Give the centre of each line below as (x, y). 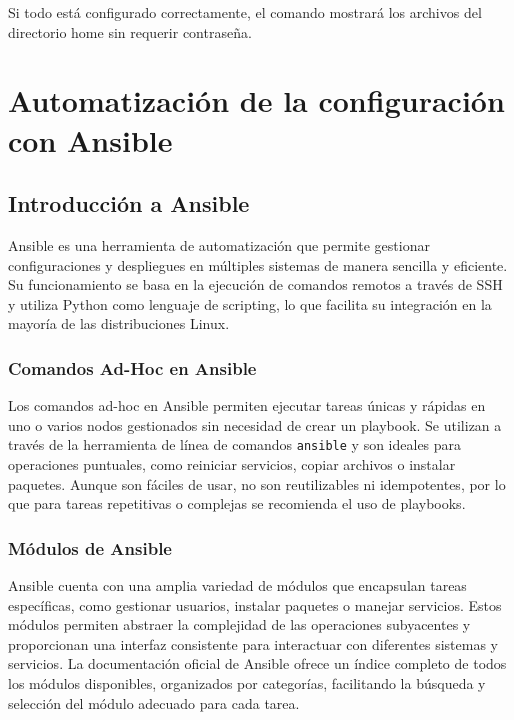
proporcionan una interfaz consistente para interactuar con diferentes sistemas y (253, 643)
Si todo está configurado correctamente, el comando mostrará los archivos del (245, 12)
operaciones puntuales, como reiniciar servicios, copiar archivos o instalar (232, 463)
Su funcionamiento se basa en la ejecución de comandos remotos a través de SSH (255, 284)
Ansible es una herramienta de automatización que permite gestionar (219, 244)
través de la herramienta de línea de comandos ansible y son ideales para (235, 444)
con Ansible (90, 139)
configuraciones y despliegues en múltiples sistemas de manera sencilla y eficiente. (258, 264)
